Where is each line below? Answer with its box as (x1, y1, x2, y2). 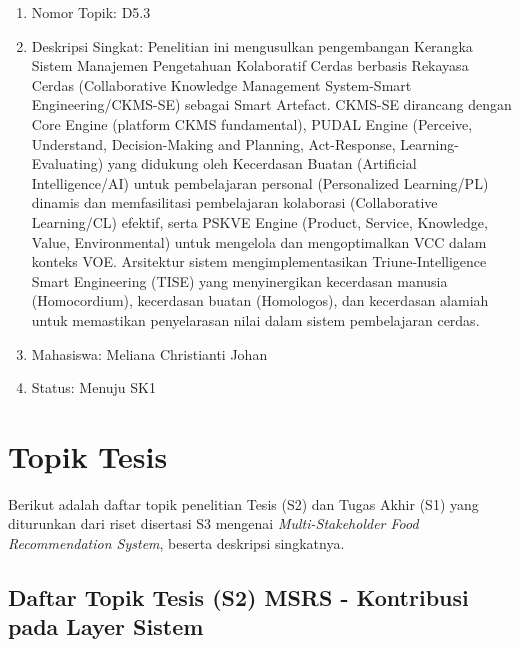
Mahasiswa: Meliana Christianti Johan (31, 343, 268, 364)
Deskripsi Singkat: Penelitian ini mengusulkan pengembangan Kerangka (31, 35, 473, 56)
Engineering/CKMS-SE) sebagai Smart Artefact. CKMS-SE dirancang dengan (31, 94, 512, 115)
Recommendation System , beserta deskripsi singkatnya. (8, 533, 345, 553)
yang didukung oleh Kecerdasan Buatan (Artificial (107, 153, 417, 174)
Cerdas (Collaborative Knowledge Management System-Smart (31, 74, 412, 95)
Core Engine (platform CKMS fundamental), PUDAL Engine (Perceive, (31, 113, 473, 134)
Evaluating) (31, 153, 104, 174)
